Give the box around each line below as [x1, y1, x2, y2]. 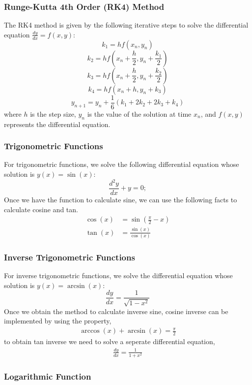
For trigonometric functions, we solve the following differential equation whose [4, 159, 239, 169]
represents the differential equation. [4, 119, 111, 129]
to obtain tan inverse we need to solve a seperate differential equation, [4, 336, 215, 346]
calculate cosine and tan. [4, 204, 78, 214]
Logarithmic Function [4, 370, 91, 382]
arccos [81, 327, 100, 335]
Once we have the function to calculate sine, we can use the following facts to [4, 194, 237, 205]
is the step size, [30, 108, 76, 119]
